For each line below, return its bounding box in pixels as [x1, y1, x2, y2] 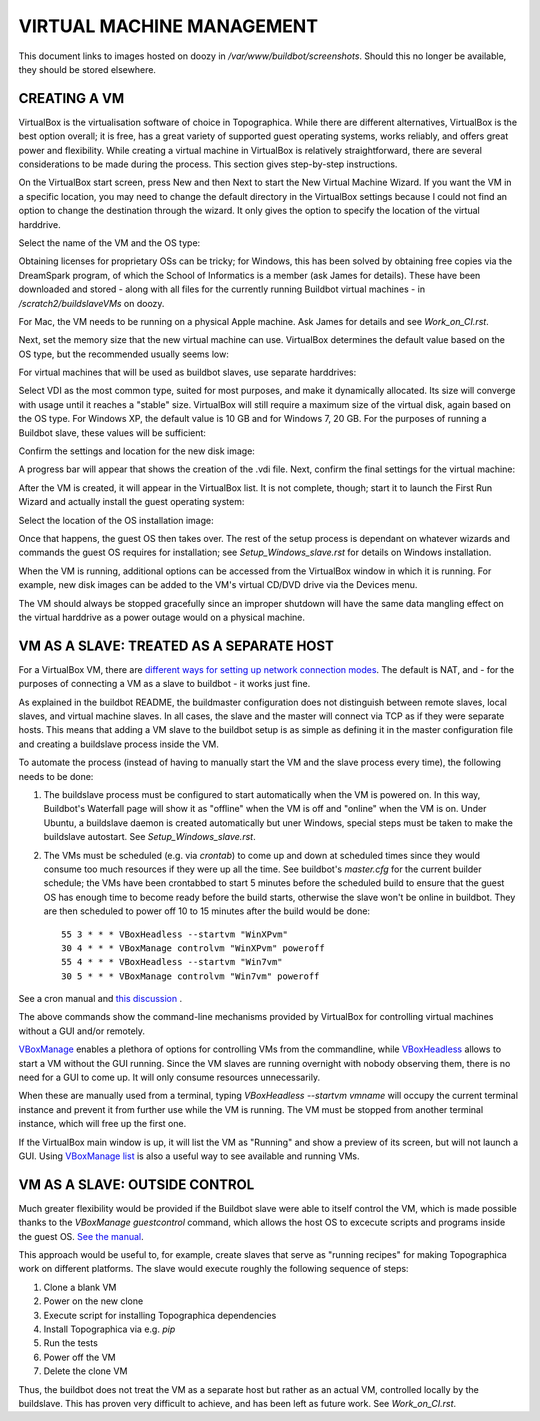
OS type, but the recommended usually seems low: [18, 348, 229, 360]
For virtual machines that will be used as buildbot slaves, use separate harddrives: [18, 366, 357, 379]
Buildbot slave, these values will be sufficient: [18, 426, 207, 439]
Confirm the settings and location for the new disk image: [18, 445, 255, 457]
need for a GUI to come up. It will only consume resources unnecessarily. [18, 1071, 320, 1084]
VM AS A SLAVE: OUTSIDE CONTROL [18, 1176, 255, 1193]
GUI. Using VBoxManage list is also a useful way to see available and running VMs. [18, 1150, 360, 1162]
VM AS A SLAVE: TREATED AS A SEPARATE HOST [18, 637, 334, 654]
